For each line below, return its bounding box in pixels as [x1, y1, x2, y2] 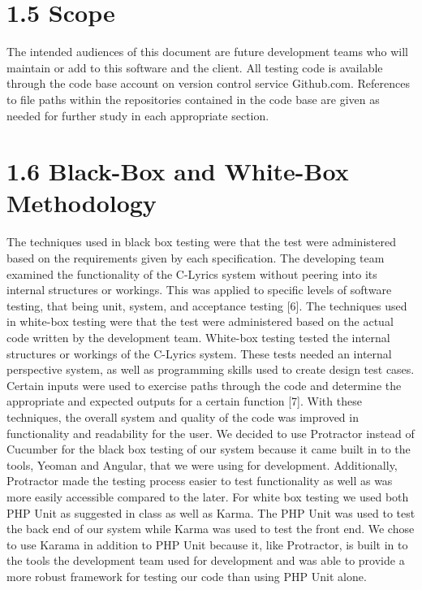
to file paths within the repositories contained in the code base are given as [6, 90, 380, 107]
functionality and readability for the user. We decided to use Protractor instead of [6, 424, 415, 441]
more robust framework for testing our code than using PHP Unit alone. [6, 567, 367, 584]
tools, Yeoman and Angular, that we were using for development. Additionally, [6, 456, 398, 473]
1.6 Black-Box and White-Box [6, 154, 349, 188]
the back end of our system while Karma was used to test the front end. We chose [6, 520, 415, 537]
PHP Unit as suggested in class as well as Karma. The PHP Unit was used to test [6, 504, 416, 521]
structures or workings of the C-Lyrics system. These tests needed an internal [6, 345, 392, 362]
